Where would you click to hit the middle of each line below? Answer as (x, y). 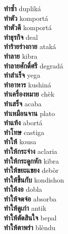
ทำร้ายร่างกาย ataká (30, 46)
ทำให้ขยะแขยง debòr (31, 170)
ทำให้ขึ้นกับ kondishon (34, 179)
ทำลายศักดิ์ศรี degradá (34, 65)
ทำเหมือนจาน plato (30, 113)
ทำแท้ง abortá (23, 123)
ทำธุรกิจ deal (21, 37)
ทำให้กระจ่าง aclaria (31, 151)
